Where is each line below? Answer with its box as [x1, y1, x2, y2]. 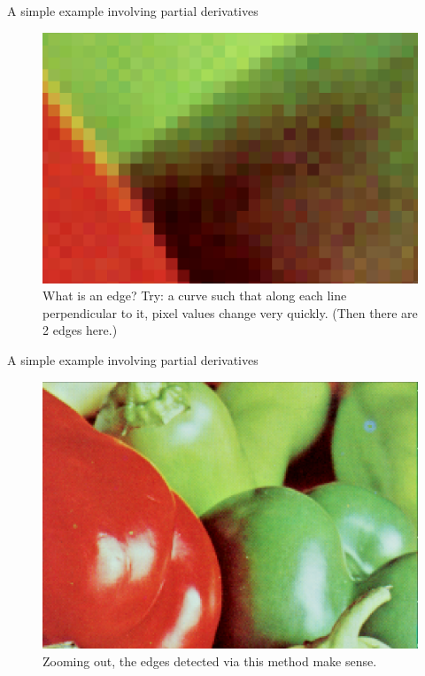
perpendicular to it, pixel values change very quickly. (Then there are [42, 303, 418, 322]
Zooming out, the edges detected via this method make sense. [42, 651, 377, 670]
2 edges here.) [42, 321, 118, 339]
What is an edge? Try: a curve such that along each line [42, 286, 347, 305]
